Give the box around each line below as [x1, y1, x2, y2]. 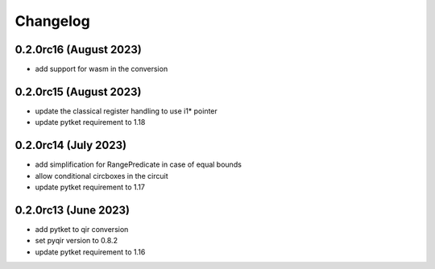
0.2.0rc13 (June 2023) [14, 203, 130, 217]
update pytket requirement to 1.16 [35, 246, 146, 257]
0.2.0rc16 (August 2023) [14, 43, 143, 56]
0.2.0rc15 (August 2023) [14, 85, 142, 98]
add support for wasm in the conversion [35, 64, 168, 74]
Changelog [14, 12, 90, 30]
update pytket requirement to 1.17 [35, 182, 145, 192]
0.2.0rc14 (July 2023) [14, 139, 127, 152]
